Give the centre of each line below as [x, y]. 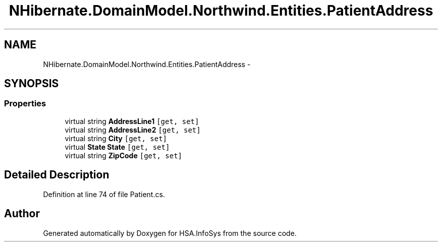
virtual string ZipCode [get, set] [124, 155]
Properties [25, 104]
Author [22, 214]
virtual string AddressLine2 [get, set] [133, 130]
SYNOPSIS [32, 84]
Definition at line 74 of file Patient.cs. [104, 194]
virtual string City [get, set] [116, 138]
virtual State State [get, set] [117, 147]
